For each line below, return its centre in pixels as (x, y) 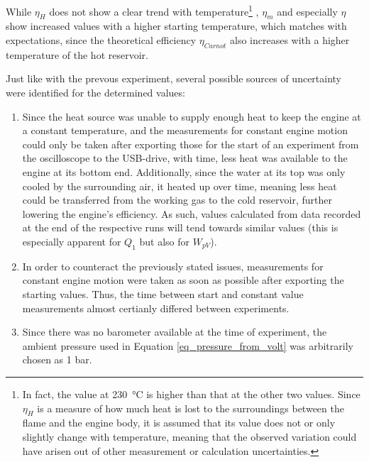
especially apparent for (72, 241)
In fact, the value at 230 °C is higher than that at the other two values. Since (191, 394)
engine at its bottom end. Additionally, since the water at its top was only (184, 172)
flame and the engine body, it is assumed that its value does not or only (179, 423)
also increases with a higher (290, 40)
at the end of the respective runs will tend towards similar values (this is (180, 227)
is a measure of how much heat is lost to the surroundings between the (191, 408)
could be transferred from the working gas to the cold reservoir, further (177, 200)
